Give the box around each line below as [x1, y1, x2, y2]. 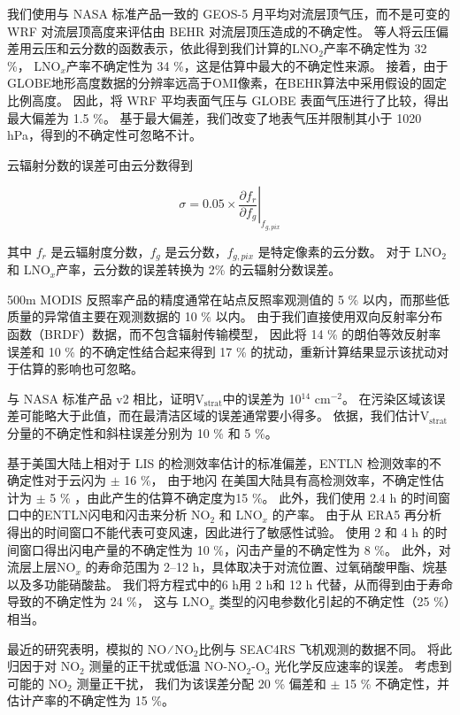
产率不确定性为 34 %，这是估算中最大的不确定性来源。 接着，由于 [65, 56, 448, 74]
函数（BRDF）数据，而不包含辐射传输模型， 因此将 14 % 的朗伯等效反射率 [7, 325, 441, 343]
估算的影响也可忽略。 [19, 359, 143, 378]
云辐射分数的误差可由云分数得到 [7, 155, 193, 173]
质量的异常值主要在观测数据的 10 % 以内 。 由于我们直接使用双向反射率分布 [7, 307, 443, 326]
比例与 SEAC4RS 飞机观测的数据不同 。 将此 [198, 639, 453, 657]
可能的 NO [7, 673, 68, 692]
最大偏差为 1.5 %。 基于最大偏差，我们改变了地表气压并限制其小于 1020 [7, 108, 422, 127]
